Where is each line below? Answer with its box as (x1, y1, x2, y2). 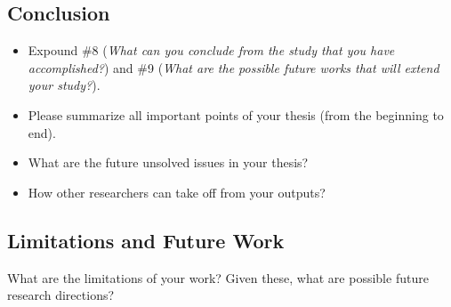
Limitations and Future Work (7, 226, 285, 254)
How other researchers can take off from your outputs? (28, 182, 326, 201)
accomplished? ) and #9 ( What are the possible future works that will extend (28, 58, 439, 77)
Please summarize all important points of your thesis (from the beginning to (28, 105, 444, 124)
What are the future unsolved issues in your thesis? (28, 153, 309, 172)
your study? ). (28, 76, 101, 94)
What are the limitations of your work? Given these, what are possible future (7, 268, 429, 287)
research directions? (7, 286, 115, 304)
